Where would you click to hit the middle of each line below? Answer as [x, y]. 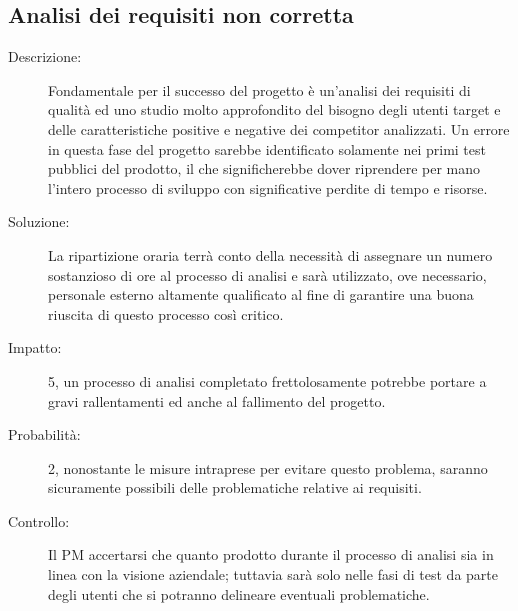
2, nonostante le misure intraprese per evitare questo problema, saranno [268, 467]
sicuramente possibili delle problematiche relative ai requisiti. [235, 487]
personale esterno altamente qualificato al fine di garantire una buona [261, 294]
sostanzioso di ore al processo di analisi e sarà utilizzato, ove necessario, [267, 274]
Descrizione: [45, 56]
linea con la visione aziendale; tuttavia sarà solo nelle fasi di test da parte [273, 574]
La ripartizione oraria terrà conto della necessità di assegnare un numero [270, 254]
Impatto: [35, 347]
